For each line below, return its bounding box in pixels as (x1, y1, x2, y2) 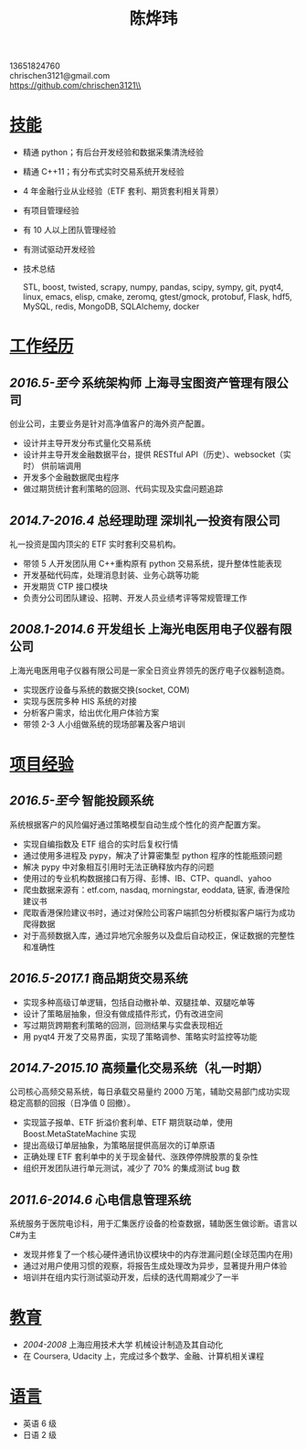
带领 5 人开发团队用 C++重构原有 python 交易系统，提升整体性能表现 (22, 558, 282, 569)
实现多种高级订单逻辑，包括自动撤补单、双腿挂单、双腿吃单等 (22, 996, 256, 1007)
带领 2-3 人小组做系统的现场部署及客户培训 (22, 719, 185, 730)
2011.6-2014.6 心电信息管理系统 (9, 1192, 192, 1208)
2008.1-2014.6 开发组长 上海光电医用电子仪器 (9, 622, 269, 637)
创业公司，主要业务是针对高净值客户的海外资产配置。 (9, 418, 210, 430)
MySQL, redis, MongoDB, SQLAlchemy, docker (22, 301, 200, 312)
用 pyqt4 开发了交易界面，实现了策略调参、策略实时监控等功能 (22, 1030, 258, 1042)
